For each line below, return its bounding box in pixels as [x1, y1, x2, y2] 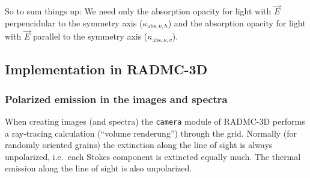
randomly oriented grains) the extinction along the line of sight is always [5, 138, 273, 151]
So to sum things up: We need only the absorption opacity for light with [5, 5, 272, 17]
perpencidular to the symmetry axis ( [5, 16, 143, 29]
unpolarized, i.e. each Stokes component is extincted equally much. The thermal [5, 150, 301, 162]
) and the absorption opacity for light [168, 16, 306, 29]
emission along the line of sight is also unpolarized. [5, 162, 192, 174]
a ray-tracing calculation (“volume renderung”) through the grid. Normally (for [5, 126, 297, 139]
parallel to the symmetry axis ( [32, 30, 148, 43]
